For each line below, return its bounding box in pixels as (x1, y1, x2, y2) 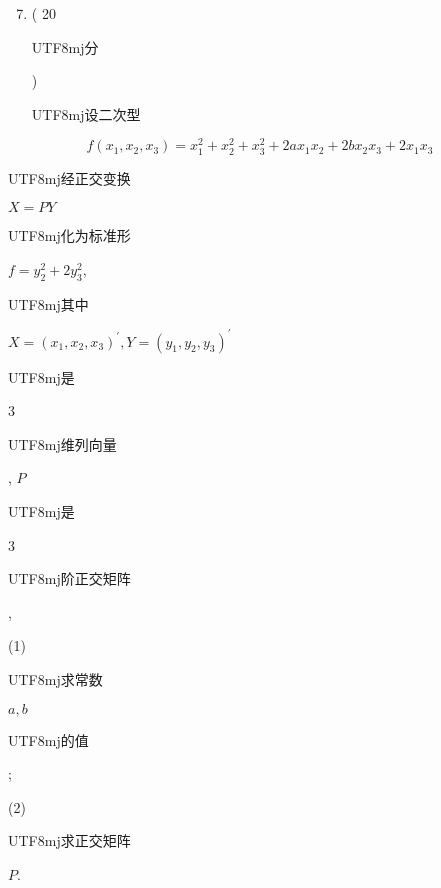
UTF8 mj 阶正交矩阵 (8, 568, 131, 589)
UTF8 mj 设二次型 (31, 103, 141, 124)
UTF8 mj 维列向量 (8, 433, 117, 454)
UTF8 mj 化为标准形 (8, 225, 131, 246)
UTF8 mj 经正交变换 (8, 167, 131, 188)
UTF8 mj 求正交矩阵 (8, 830, 131, 851)
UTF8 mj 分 (31, 36, 99, 57)
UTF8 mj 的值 (8, 729, 89, 750)
